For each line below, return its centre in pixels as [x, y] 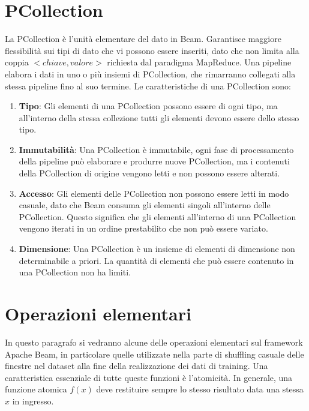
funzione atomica [36, 389]
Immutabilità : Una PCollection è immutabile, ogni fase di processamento [156, 149]
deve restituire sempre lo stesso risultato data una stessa [200, 389]
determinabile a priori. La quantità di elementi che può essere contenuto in [156, 260]
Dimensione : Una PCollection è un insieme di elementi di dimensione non [157, 249]
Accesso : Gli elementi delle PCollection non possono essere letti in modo [154, 193]
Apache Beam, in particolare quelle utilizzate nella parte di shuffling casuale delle [154, 354]
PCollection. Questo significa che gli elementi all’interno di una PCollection [157, 216]
